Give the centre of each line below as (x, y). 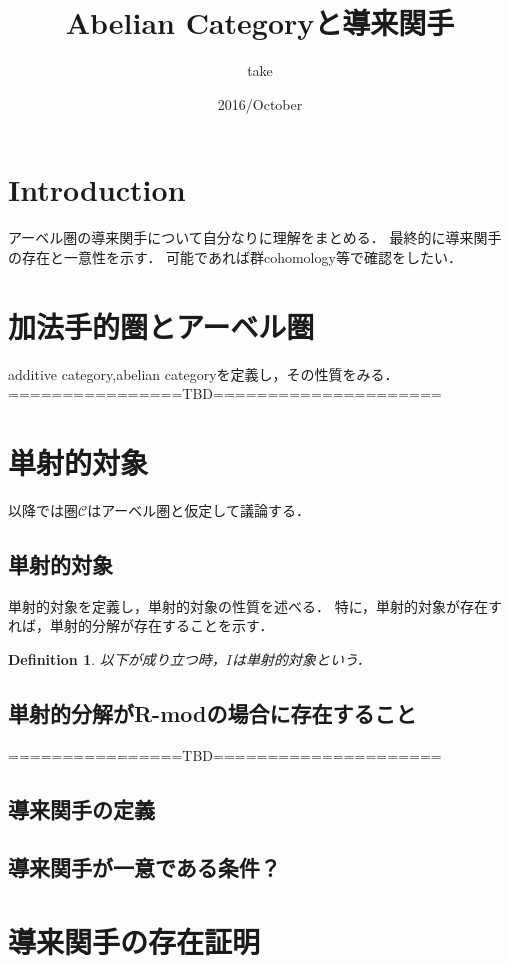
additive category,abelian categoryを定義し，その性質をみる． (203, 373)
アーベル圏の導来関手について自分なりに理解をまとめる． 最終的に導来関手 (255, 237)
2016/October (260, 103)
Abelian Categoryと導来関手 (260, 22)
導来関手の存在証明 (134, 941)
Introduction (97, 189)
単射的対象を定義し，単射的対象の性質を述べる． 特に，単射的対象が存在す (255, 605)
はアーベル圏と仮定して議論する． (198, 509)
